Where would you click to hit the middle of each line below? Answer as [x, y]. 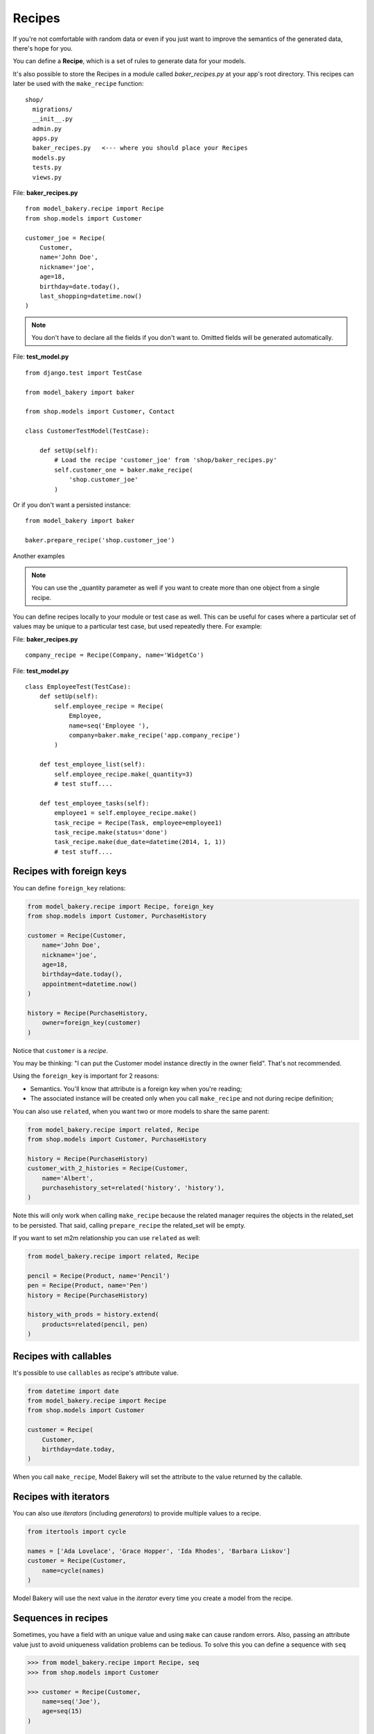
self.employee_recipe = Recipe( [109, 706]
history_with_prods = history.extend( [93, 1315]
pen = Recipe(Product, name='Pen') [88, 1286]
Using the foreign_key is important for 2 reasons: [86, 1076]
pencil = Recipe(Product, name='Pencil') [99, 1276]
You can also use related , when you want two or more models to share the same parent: [141, 1111]
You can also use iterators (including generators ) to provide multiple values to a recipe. [137, 1513]
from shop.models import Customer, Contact [100, 412]
